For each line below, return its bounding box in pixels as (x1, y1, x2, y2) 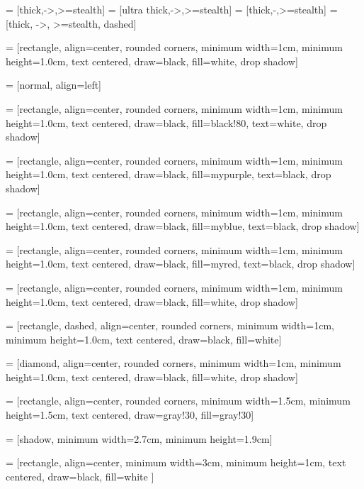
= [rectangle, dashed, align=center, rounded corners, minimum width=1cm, (6, 318, 334, 333)
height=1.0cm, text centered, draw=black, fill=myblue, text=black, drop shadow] (6, 219, 360, 233)
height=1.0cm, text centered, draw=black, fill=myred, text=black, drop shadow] (6, 256, 356, 271)
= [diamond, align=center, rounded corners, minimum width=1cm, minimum (6, 356, 341, 370)
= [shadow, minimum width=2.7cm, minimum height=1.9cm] (6, 431, 273, 446)
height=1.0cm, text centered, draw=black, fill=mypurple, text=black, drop (6, 167, 331, 182)
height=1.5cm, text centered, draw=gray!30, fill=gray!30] (6, 407, 254, 422)
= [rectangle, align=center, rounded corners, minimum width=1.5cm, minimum (6, 393, 351, 408)
